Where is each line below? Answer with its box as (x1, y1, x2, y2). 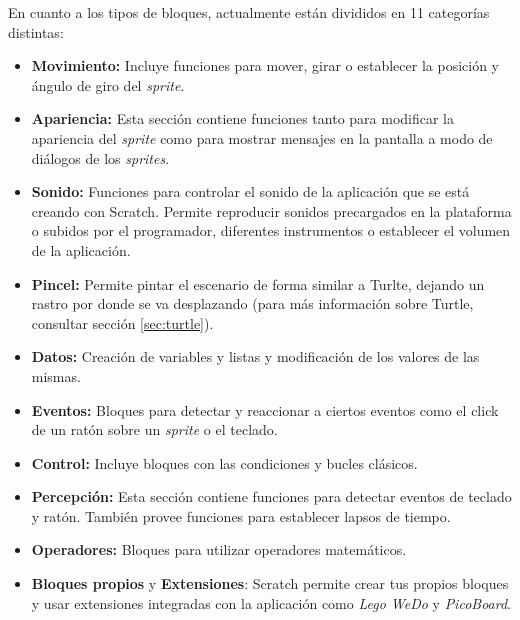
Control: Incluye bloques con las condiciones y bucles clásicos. (31, 452, 418, 473)
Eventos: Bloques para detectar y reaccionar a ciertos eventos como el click (31, 399, 499, 420)
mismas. (31, 365, 81, 386)
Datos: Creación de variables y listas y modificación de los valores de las (31, 346, 480, 367)
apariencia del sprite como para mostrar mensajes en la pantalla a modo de (31, 127, 493, 148)
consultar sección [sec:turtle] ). (31, 312, 214, 333)
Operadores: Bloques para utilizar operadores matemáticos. (31, 539, 407, 560)
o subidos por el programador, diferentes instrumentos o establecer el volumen (31, 220, 511, 241)
